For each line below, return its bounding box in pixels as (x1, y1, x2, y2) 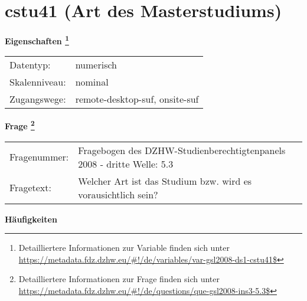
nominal (75, 75, 109, 89)
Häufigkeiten (5, 212, 57, 225)
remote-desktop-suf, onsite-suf (75, 92, 199, 106)
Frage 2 (5, 118, 35, 132)
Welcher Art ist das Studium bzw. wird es (78, 174, 252, 188)
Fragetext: (9, 181, 51, 195)
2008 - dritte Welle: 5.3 (78, 156, 174, 171)
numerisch (75, 58, 117, 72)
